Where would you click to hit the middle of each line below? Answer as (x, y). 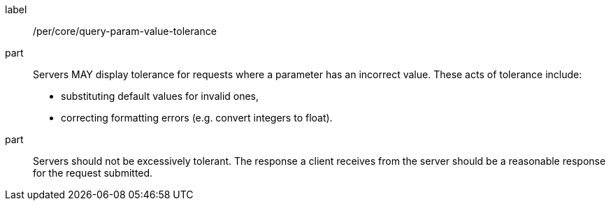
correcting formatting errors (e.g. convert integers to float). (197, 118)
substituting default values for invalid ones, (160, 96)
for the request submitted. (93, 173)
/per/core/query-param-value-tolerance (125, 31)
